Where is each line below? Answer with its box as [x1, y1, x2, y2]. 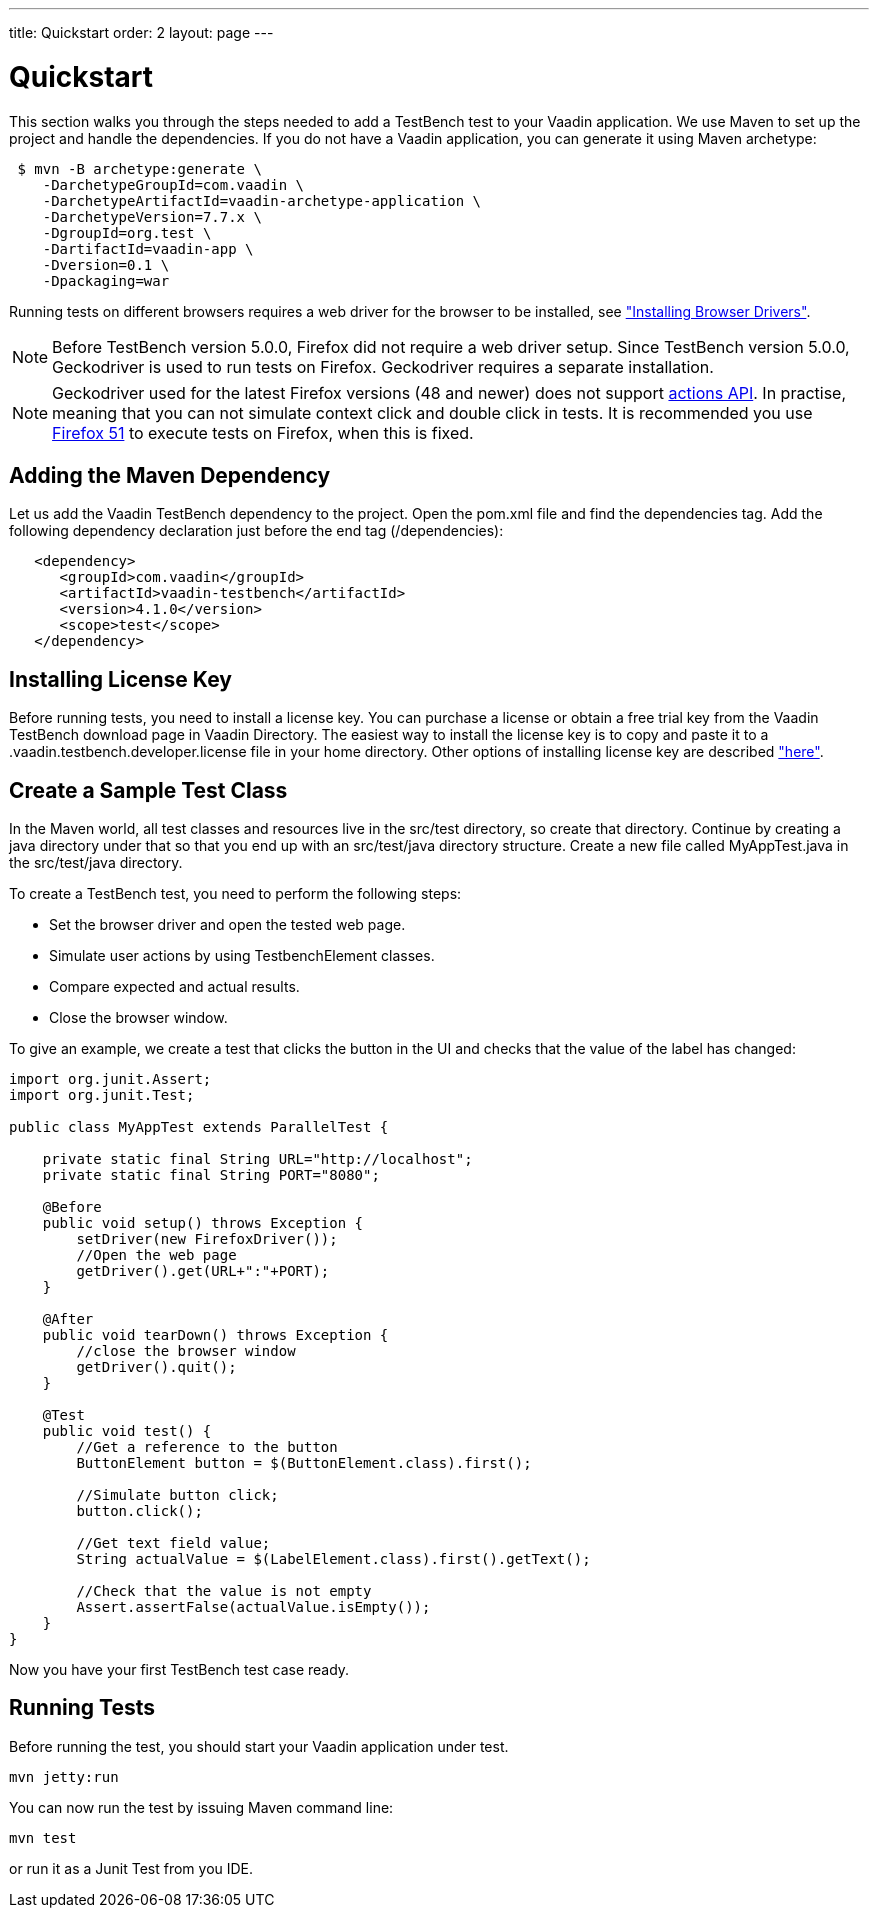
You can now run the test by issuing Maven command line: [9, 1798, 394, 1816]
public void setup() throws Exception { [42, 1215, 364, 1232]
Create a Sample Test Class [9, 777, 288, 803]
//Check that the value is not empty [76, 1583, 372, 1600]
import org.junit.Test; [9, 1087, 195, 1104]
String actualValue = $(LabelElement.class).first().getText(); [76, 1551, 591, 1568]
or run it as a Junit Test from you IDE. [9, 1859, 254, 1877]
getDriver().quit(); [76, 1359, 237, 1376]
